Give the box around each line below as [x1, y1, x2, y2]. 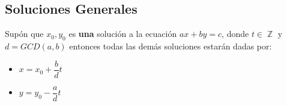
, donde [222, 27, 249, 40]
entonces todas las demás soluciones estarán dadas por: [69, 40, 272, 52]
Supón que [5, 27, 44, 40]
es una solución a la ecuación [68, 27, 177, 40]
